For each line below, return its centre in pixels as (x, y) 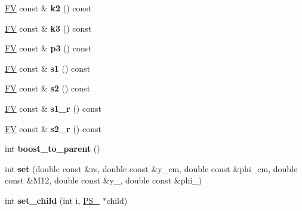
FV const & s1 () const (48, 68)
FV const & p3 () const (48, 48)
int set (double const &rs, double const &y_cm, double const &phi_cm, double (151, 168)
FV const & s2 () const (48, 88)
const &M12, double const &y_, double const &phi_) (104, 180)
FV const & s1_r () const (53, 108)
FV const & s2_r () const (53, 128)
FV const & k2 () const (48, 8)
